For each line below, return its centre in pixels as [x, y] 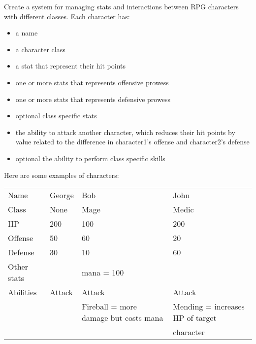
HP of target [195, 318]
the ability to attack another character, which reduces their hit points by [125, 132]
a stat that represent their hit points [70, 66]
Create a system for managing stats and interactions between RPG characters [121, 6]
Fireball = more [109, 307]
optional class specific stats [56, 116]
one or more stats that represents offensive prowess [92, 82]
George [62, 195]
